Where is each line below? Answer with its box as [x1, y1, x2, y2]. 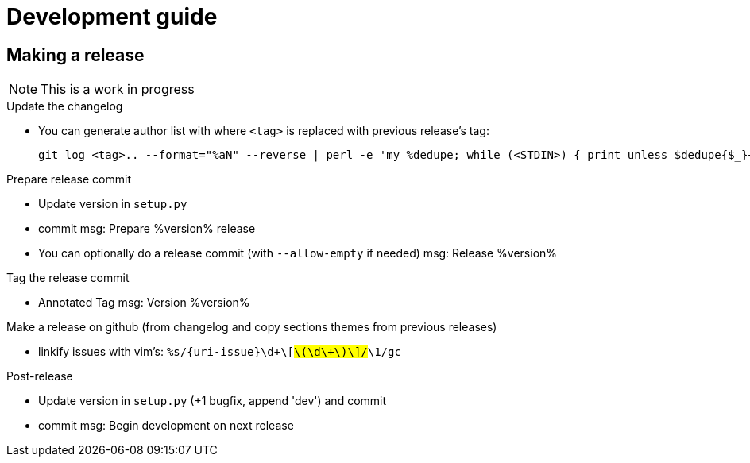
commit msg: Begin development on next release [38, 419, 294, 433]
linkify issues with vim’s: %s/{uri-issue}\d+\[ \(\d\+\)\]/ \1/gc [38, 345, 401, 359]
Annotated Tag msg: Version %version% [38, 295, 250, 310]
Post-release [6, 369, 73, 384]
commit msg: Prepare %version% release [38, 222, 256, 236]
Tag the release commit [6, 271, 130, 285]
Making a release [6, 44, 145, 65]
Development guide [6, 3, 218, 30]
